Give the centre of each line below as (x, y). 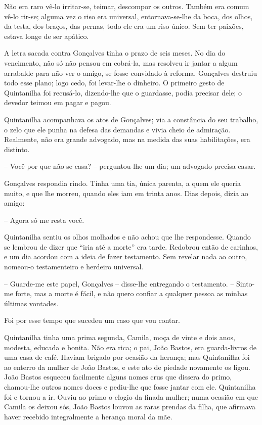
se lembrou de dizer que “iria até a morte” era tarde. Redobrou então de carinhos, (131, 246)
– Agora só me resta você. (44, 220)
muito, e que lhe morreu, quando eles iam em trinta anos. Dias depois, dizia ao (126, 193)
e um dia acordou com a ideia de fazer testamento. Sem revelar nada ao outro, (126, 256)
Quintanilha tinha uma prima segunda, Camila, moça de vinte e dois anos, (120, 337)
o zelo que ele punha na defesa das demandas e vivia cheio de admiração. (117, 129)
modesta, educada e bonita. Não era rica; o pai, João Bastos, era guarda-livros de (130, 347)
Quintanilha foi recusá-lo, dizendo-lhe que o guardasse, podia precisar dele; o (123, 92)
